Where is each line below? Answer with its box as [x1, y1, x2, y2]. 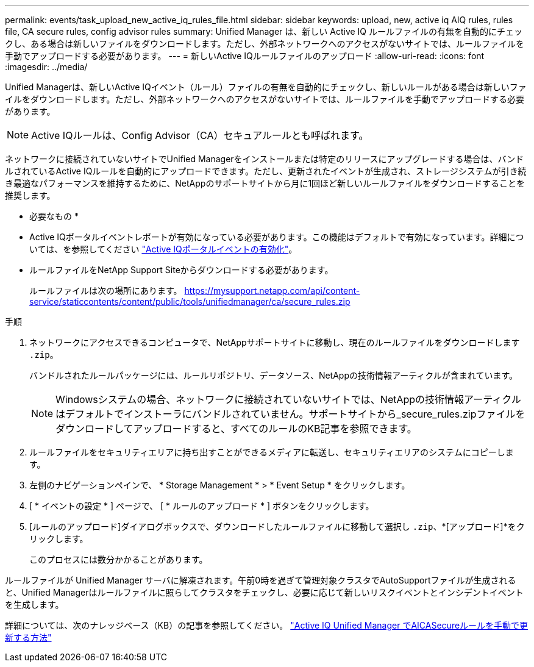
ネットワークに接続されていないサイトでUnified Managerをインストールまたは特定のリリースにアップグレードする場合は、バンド [5, 154, 524, 164]
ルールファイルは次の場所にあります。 [29, 285, 182, 296]
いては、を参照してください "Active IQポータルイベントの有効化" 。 [29, 244, 297, 254]
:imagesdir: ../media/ [5, 62, 88, 72]
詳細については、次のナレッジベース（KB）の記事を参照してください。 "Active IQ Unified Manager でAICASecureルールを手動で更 [5, 620, 529, 630]
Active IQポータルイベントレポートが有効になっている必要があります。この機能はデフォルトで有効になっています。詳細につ [29, 232, 524, 242]
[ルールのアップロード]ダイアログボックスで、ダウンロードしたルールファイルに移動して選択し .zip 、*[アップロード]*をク [29, 521, 525, 532]
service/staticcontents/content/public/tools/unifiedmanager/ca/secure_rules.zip [29, 296, 351, 307]
